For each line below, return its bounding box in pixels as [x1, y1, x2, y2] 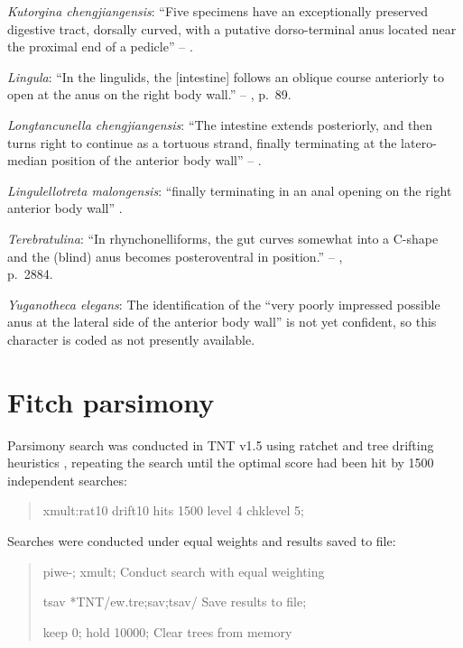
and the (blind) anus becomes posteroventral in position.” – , [7, 246, 343, 265]
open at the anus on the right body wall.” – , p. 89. [7, 85, 292, 104]
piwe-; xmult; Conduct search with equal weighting [42, 561, 325, 580]
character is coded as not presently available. [7, 329, 255, 348]
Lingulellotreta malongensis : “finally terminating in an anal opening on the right [7, 181, 452, 199]
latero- [401, 133, 437, 152]
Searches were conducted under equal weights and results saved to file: [7, 532, 396, 550]
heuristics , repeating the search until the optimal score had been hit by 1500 [7, 453, 434, 472]
